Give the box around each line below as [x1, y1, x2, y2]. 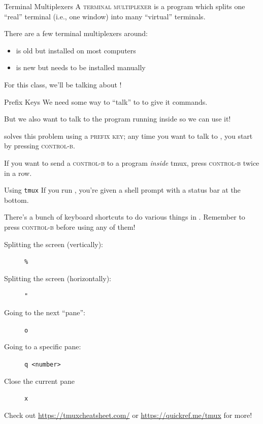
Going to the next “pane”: [4, 307, 85, 318]
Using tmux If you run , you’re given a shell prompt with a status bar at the [4, 185, 241, 195]
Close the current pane [4, 375, 75, 386]
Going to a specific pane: [4, 341, 81, 352]
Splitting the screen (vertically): [4, 238, 104, 249]
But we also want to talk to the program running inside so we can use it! [4, 113, 231, 124]
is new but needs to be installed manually [16, 62, 146, 73]
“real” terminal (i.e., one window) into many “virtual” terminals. [4, 11, 206, 21]
